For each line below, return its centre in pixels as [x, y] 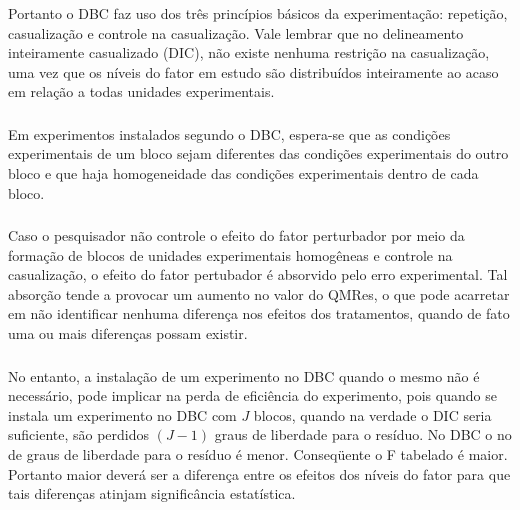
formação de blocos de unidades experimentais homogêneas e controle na [230, 254]
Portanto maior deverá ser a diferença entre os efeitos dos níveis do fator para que [259, 473]
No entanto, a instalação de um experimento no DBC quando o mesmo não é [244, 375]
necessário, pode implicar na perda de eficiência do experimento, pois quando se [252, 395]
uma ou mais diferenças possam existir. [128, 333]
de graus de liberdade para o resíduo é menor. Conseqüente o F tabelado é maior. [258, 453]
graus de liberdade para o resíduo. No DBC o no [363, 434]
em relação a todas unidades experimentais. [141, 91]
